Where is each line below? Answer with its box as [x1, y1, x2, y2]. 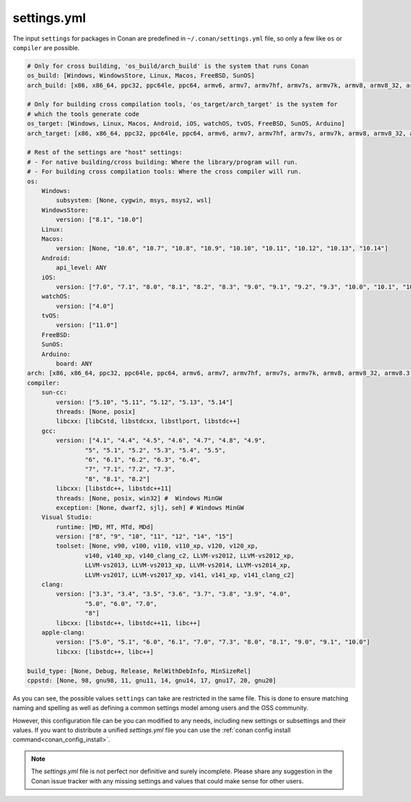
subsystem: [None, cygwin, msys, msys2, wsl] [55, 196, 212, 204]
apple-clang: [41, 628, 86, 636]
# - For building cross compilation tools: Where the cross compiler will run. [27, 168, 302, 176]
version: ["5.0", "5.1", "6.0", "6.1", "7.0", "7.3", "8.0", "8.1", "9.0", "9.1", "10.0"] [55, 638, 371, 646]
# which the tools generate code [27, 110, 140, 118]
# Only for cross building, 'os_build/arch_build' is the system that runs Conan [27, 62, 310, 70]
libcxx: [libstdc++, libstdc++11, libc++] [55, 619, 201, 627]
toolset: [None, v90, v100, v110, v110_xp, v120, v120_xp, [55, 542, 259, 550]
